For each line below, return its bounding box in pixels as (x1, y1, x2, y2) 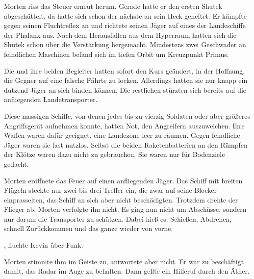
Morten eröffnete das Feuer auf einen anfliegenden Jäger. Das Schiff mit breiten (4, 175, 243, 185)
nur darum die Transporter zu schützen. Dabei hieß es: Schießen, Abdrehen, (4, 213, 232, 224)
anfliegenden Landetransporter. (4, 94, 98, 104)
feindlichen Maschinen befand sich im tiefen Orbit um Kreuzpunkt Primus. (4, 49, 229, 59)
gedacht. (4, 158, 29, 169)
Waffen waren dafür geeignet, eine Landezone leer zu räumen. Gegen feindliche (4, 130, 240, 140)
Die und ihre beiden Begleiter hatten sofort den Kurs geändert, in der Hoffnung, (4, 65, 245, 76)
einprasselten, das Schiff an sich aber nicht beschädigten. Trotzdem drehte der (4, 194, 238, 204)
